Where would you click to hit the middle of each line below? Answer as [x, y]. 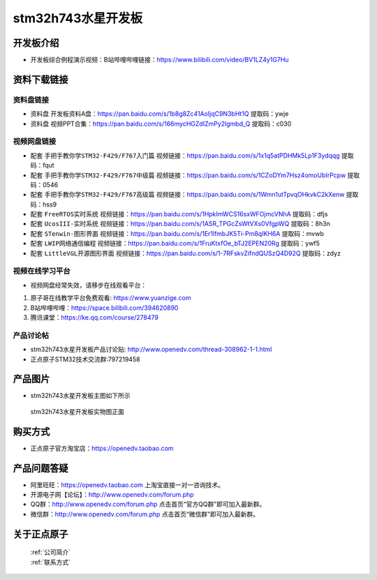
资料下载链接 [40, 79]
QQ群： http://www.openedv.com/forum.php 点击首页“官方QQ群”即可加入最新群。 [148, 504]
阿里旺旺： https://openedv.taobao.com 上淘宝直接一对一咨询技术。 [127, 484]
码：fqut [43, 165]
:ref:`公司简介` [51, 552]
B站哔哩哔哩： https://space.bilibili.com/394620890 [104, 308]
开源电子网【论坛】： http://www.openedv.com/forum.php [112, 495]
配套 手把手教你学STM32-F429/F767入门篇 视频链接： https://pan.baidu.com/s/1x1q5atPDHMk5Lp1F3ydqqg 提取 [192, 155]
